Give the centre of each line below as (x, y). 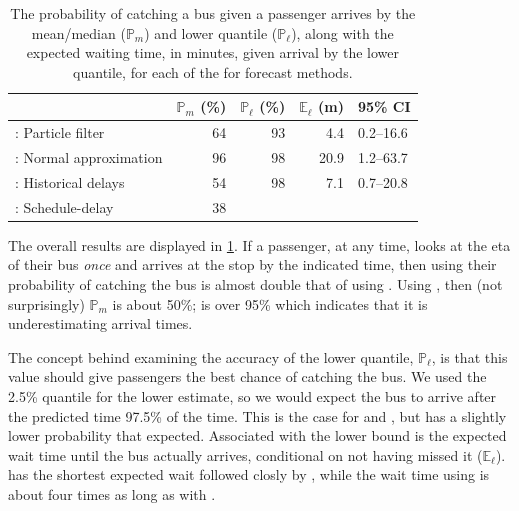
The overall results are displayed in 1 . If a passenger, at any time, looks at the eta (259, 244)
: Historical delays (70, 181)
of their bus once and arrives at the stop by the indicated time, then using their (252, 264)
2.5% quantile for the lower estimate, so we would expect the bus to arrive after (252, 396)
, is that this (469, 356)
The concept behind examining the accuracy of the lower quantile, (211, 356)
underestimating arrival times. (100, 323)
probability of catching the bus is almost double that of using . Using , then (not (255, 284)
